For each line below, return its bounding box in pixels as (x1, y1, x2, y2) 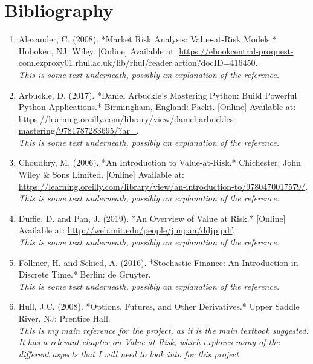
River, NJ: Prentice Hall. (18, 312, 111, 324)
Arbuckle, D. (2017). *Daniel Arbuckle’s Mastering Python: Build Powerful (18, 88, 297, 101)
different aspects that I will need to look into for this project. (18, 347, 242, 360)
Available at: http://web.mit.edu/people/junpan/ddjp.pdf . (18, 224, 235, 236)
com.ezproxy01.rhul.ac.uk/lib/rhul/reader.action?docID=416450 (18, 56, 256, 69)
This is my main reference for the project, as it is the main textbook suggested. (18, 323, 309, 336)
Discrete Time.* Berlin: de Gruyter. (18, 268, 151, 281)
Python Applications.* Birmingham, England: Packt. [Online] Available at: (18, 100, 296, 113)
